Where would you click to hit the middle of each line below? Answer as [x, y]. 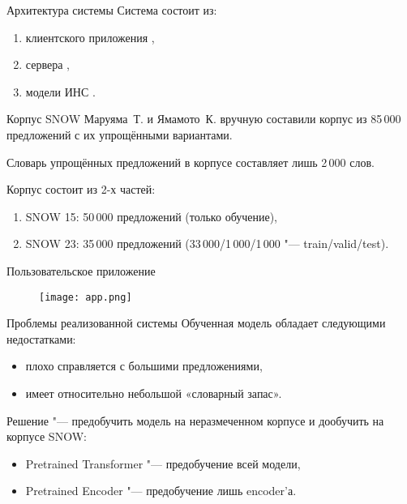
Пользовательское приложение [81, 270]
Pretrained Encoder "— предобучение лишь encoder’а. [161, 491]
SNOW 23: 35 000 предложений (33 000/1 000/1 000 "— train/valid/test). [207, 243]
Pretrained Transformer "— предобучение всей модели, [163, 463]
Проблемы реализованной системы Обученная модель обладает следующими [196, 323]
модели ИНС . [60, 91]
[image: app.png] [86, 297]
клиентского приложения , [90, 37]
